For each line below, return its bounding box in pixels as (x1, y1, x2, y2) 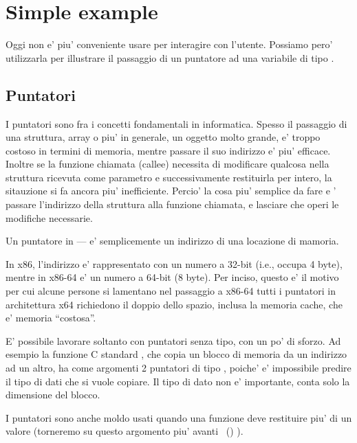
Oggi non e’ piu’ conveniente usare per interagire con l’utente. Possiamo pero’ (6, 37, 333, 52)
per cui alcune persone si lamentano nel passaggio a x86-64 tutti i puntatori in (6, 284, 336, 298)
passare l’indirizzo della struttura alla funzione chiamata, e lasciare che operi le (6, 197, 339, 212)
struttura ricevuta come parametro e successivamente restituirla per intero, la (6, 170, 332, 184)
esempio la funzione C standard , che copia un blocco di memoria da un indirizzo (6, 347, 347, 361)
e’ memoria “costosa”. (6, 310, 96, 325)
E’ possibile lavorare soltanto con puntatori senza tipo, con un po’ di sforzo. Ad (6, 333, 341, 348)
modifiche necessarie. (6, 210, 93, 225)
